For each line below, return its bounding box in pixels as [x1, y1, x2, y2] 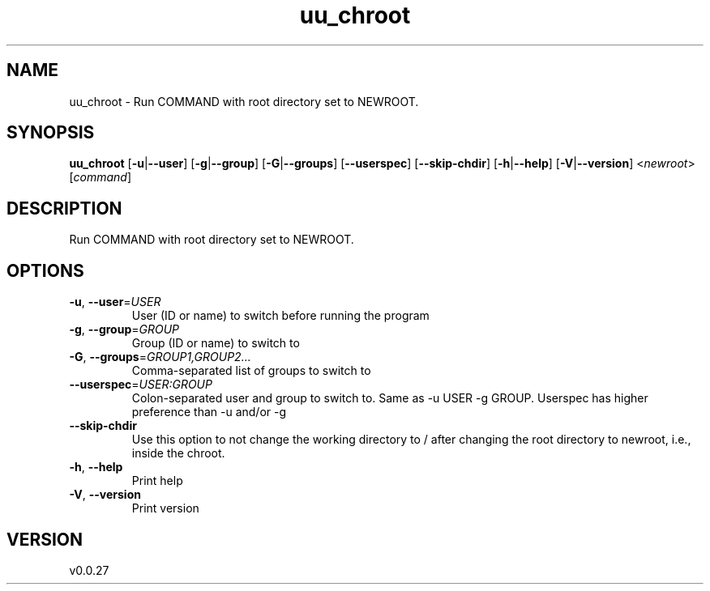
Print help [131, 474, 183, 488]
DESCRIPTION [6, 198, 122, 219]
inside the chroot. [131, 446, 225, 461]
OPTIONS [6, 260, 84, 281]
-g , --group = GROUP [69, 322, 179, 337]
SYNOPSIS [6, 122, 95, 143]
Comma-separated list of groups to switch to [131, 364, 371, 378]
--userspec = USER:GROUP [69, 377, 212, 392]
